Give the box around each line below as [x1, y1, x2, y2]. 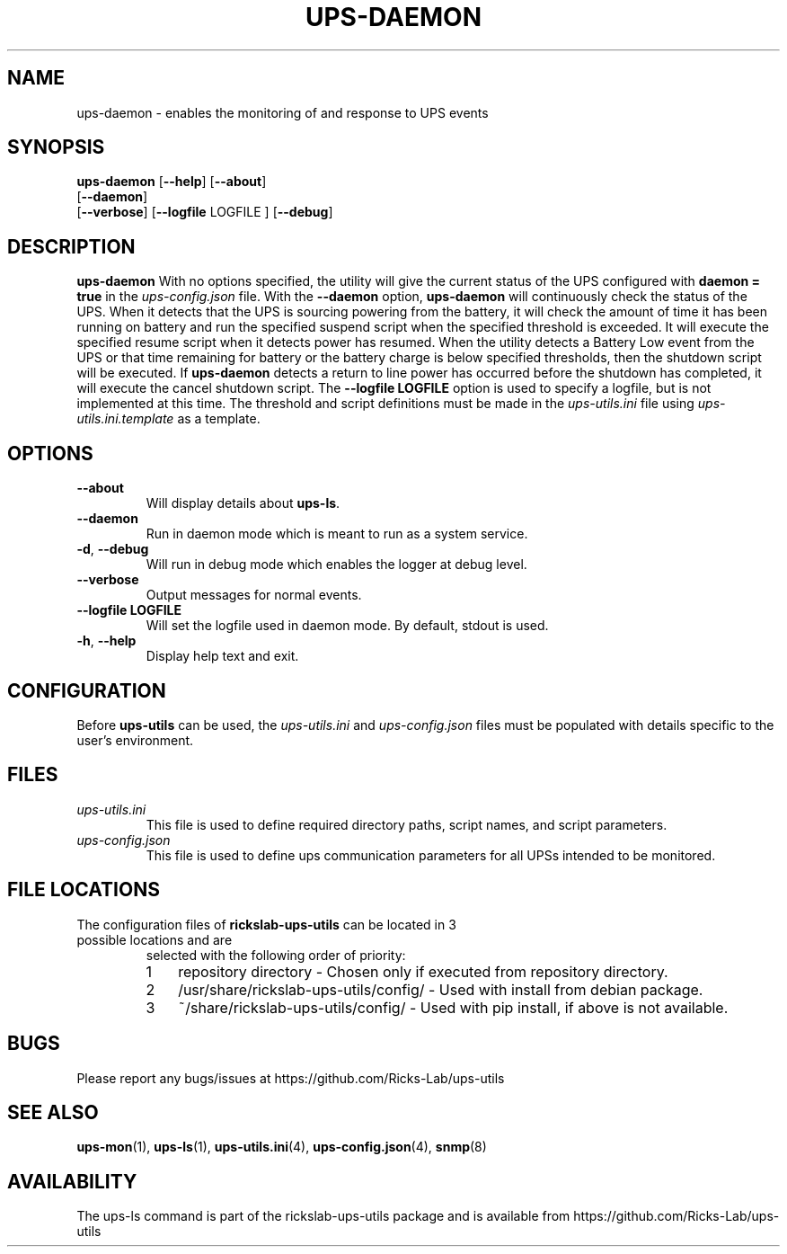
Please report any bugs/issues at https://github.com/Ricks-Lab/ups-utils [76, 1070, 505, 1086]
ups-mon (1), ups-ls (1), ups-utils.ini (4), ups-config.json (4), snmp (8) [76, 1139, 487, 1155]
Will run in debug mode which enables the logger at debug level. [146, 556, 527, 573]
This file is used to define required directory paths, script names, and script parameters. [146, 816, 668, 832]
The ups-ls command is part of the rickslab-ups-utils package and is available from [76, 1208, 570, 1224]
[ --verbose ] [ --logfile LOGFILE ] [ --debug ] [76, 204, 333, 220]
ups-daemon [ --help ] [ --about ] [76, 173, 267, 190]
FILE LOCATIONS [7, 878, 160, 902]
